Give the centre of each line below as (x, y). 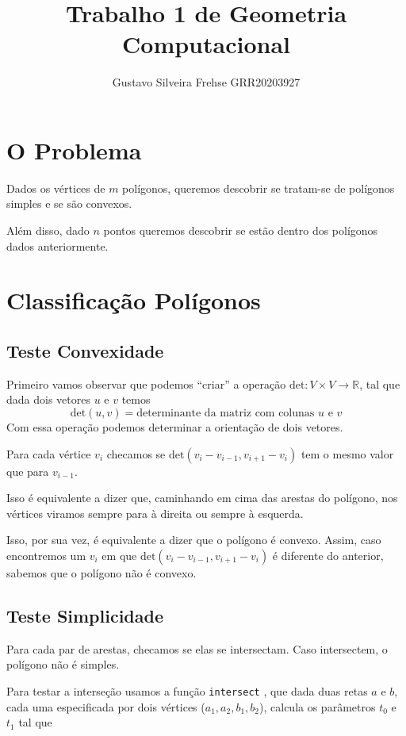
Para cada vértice (49, 453)
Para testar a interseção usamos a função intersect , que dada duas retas (187, 690)
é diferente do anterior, (328, 555)
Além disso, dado (48, 230)
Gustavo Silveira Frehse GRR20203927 (206, 82)
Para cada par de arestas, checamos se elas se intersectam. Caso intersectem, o (197, 648)
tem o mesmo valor (347, 453)
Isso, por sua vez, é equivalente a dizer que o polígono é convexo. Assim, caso (194, 540)
